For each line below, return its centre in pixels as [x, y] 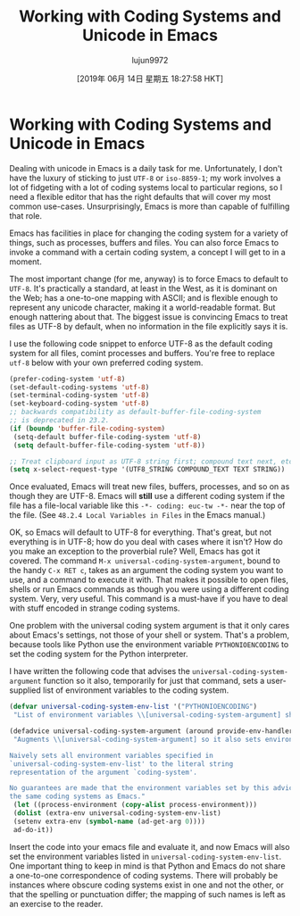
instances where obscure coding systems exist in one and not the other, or [146, 885]
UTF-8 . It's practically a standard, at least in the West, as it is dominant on [143, 288]
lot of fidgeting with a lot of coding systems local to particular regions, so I [146, 187]
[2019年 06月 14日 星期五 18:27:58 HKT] [150, 79]
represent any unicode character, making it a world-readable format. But [142, 307]
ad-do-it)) [33, 829]
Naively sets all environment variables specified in [112, 755]
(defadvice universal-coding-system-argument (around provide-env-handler [151, 731]
